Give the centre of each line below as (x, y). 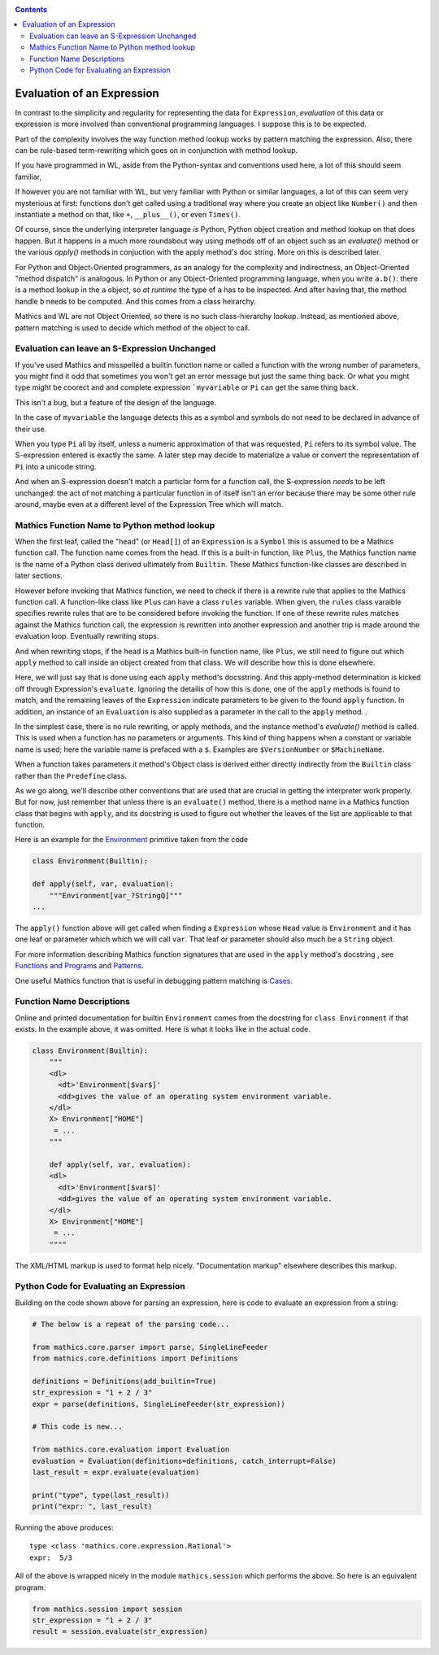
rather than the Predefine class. (71, 775)
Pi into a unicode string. (56, 466)
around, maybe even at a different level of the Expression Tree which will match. (149, 504)
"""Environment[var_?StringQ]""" (116, 895)
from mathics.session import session (107, 1609)
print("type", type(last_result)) (101, 1495)
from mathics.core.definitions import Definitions (135, 1358)
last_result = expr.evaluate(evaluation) (116, 1472)
